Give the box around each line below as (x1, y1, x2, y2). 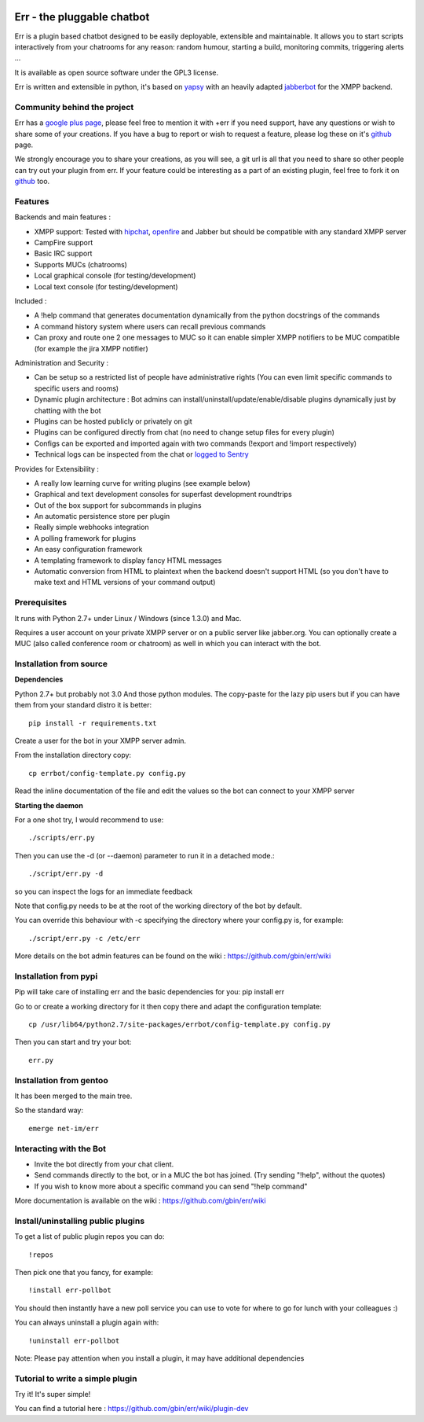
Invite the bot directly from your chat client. (34, 1159, 174, 1169)
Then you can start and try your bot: (14, 1038, 132, 1047)
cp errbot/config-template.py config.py (28, 769, 186, 777)
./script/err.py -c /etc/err (28, 934, 141, 942)
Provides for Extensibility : (14, 464, 100, 473)
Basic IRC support (34, 248, 93, 259)
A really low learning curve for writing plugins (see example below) (34, 478, 250, 487)
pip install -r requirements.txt (28, 718, 157, 727)
